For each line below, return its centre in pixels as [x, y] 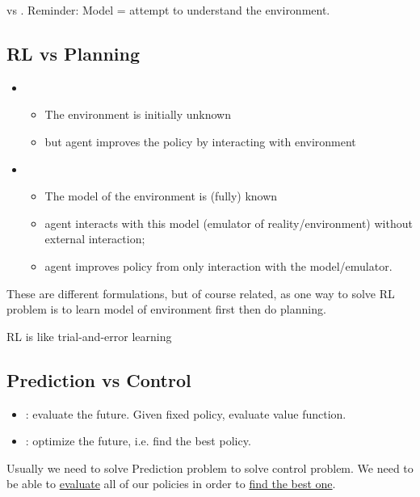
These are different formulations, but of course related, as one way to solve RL [201, 293]
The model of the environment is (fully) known [161, 196]
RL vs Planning [73, 53]
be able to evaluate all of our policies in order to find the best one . [171, 484]
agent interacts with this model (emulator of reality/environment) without [229, 223]
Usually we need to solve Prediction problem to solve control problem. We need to [210, 468]
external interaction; [95, 239]
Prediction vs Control [99, 379]
